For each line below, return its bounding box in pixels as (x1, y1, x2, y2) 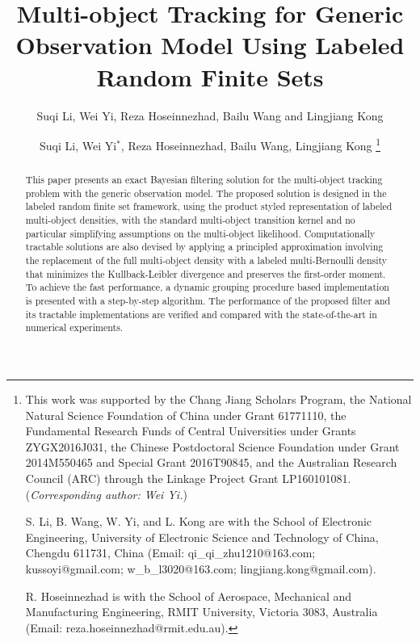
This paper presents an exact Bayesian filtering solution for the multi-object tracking (25, 173, 383, 187)
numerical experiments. (25, 321, 124, 334)
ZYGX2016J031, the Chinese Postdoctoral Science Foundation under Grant (25, 438, 400, 455)
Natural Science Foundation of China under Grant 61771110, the (25, 406, 346, 423)
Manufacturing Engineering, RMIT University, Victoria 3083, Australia (25, 603, 378, 620)
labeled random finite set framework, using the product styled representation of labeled (25, 199, 393, 213)
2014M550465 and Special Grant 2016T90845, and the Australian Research (25, 454, 397, 471)
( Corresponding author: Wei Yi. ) (25, 485, 187, 502)
